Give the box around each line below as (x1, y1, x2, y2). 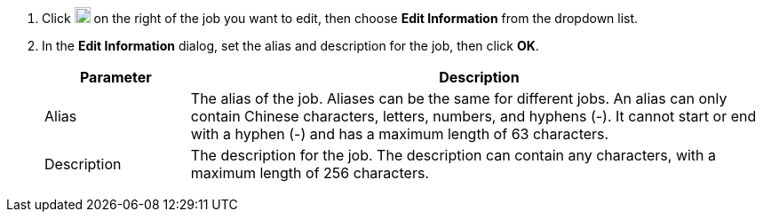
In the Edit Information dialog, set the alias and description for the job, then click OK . (42, 38, 539, 53)
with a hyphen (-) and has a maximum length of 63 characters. (190, 125, 609, 143)
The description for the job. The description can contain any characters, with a (190, 146, 717, 164)
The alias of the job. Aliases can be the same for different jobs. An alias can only (190, 90, 727, 107)
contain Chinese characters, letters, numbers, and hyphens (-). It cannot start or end (190, 107, 757, 125)
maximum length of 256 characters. (190, 164, 429, 182)
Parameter (79, 68, 152, 86)
